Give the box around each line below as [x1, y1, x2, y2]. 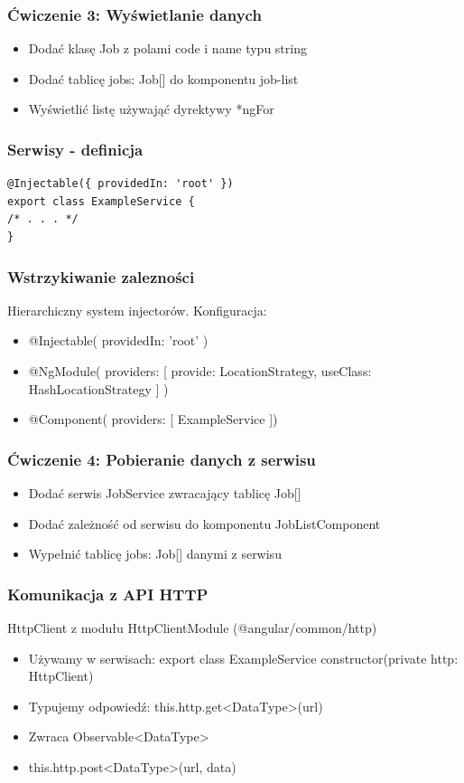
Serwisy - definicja [7, 137, 144, 160]
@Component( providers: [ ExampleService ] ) [28, 410, 278, 429]
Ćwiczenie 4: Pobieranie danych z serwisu [7, 448, 316, 470]
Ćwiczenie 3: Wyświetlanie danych [7, 3, 262, 25]
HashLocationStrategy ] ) [28, 379, 169, 398]
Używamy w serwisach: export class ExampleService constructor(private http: [28, 648, 459, 667]
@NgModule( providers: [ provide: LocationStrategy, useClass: [28, 362, 372, 380]
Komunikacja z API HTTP [7, 582, 209, 605]
